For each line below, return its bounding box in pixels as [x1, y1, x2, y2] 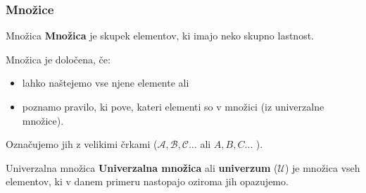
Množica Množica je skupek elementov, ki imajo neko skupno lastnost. [6, 28, 314, 43]
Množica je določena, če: [6, 51, 111, 66]
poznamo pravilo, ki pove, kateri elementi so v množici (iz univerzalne [22, 99, 324, 113]
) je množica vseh [284, 160, 360, 175]
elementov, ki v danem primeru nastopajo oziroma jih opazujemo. [6, 174, 289, 189]
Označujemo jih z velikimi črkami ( [6, 137, 158, 151]
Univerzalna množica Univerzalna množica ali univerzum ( [6, 160, 278, 175]
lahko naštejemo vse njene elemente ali [22, 75, 189, 90]
